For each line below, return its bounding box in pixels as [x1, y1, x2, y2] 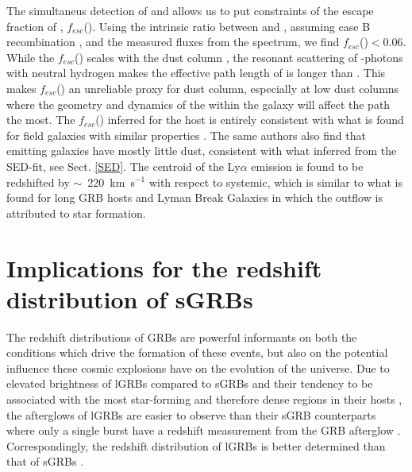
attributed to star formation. [6, 204, 146, 221]
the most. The [6, 111, 75, 128]
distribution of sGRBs [6, 282, 253, 315]
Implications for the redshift [6, 251, 322, 284]
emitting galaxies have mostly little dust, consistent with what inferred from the [6, 142, 397, 159]
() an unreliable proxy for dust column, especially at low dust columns [56, 79, 399, 96]
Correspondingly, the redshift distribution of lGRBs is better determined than [6, 437, 386, 454]
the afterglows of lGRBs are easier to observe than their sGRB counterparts [6, 406, 376, 423]
